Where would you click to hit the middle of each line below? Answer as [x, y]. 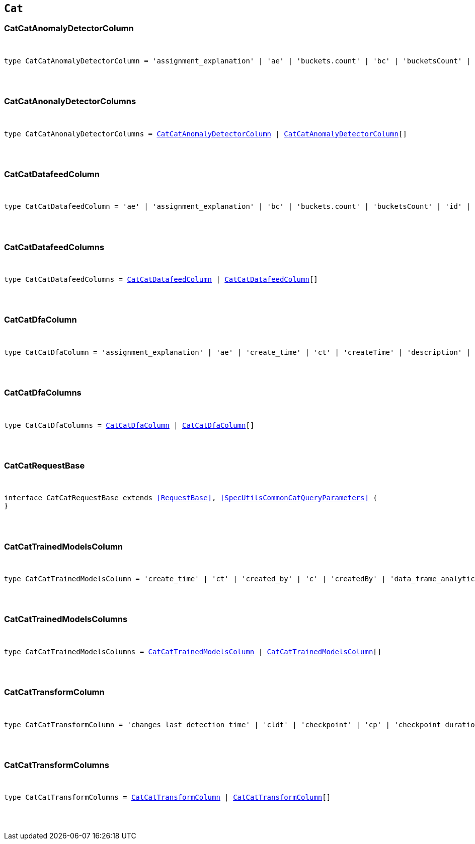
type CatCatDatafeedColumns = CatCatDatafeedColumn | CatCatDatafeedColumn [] [161, 280]
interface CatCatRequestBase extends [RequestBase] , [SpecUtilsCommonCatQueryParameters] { [191, 498]
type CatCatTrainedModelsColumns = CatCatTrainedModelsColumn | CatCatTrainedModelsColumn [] [193, 651]
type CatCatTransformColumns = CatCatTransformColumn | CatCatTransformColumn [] [168, 797]
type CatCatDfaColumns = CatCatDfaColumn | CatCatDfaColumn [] [129, 425]
